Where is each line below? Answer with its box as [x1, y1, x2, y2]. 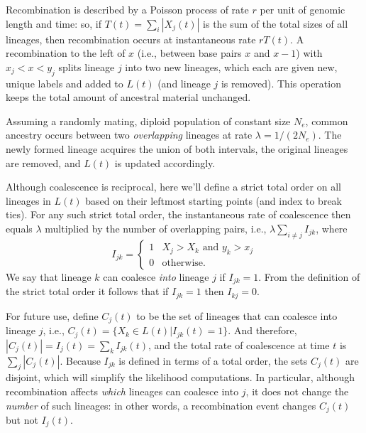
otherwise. [162, 258, 206, 269]
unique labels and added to [6, 75, 123, 90]
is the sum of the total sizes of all [203, 16, 348, 31]
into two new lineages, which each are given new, [125, 59, 338, 74]
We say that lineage [6, 269, 91, 284]
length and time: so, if [6, 16, 102, 31]
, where [316, 220, 348, 235]
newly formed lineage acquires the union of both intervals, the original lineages [6, 141, 348, 156]
